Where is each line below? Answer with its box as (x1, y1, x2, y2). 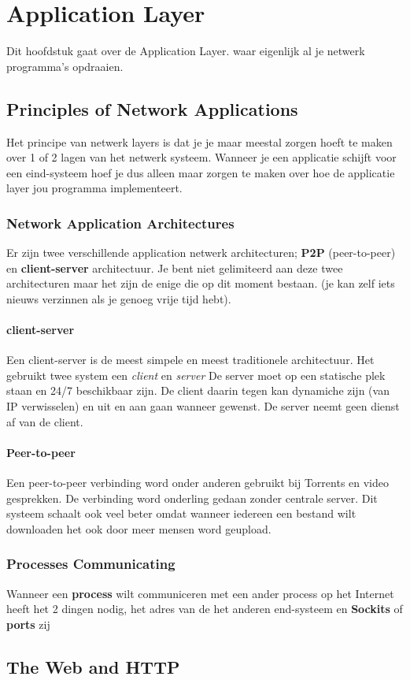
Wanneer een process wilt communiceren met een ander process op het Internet (6, 585, 394, 601)
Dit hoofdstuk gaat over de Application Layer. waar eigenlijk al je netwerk (6, 43, 365, 59)
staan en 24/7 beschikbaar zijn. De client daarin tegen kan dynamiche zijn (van (6, 382, 390, 399)
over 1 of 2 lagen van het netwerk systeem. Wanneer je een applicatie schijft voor (6, 149, 397, 165)
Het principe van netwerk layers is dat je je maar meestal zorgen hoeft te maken (6, 133, 393, 150)
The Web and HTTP (6, 654, 180, 678)
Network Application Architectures (6, 213, 235, 232)
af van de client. (6, 413, 83, 429)
